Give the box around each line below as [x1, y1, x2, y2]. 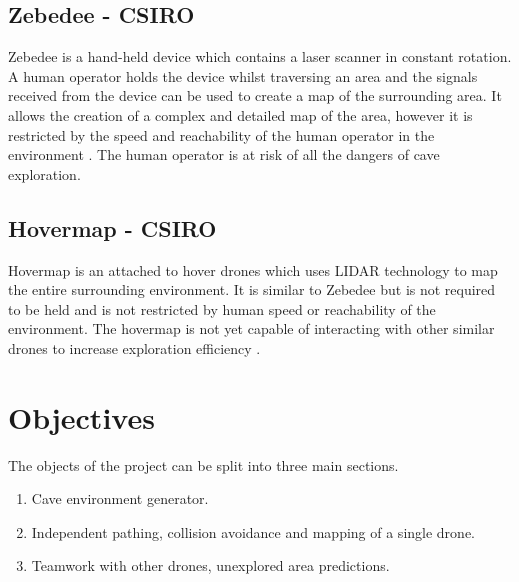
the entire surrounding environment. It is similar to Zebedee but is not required [8, 279, 496, 300]
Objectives [8, 396, 155, 437]
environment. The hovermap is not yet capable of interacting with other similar [8, 318, 495, 339]
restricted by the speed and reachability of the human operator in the [8, 124, 435, 145]
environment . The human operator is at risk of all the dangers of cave [8, 144, 440, 165]
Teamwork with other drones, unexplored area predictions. [31, 555, 390, 576]
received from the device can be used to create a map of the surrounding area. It [8, 85, 502, 106]
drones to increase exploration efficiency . [8, 337, 261, 358]
